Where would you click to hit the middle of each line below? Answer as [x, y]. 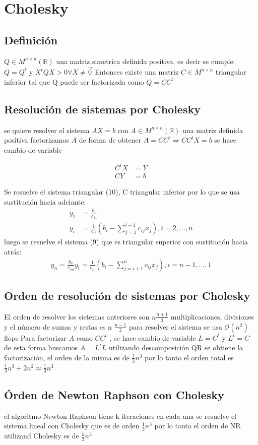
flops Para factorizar [36, 337]
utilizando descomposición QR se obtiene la [176, 347]
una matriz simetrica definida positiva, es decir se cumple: [146, 61]
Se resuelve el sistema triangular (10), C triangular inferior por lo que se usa [122, 192]
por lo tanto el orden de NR [198, 426]
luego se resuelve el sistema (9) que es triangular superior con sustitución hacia [126, 242]
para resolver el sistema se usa [176, 326]
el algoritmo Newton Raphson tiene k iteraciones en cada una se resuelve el [120, 416]
